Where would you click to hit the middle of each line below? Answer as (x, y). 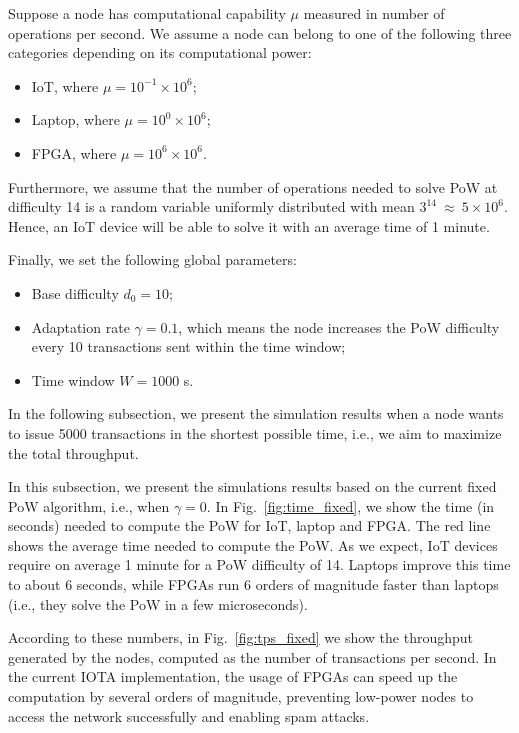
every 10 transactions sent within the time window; (188, 346)
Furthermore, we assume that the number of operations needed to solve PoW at (253, 186)
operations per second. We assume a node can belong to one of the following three (260, 32)
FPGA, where (74, 152)
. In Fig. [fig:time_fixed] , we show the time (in (350, 505)
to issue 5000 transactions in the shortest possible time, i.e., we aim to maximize (255, 432)
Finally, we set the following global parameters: (152, 259)
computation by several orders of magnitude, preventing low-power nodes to (241, 696)
